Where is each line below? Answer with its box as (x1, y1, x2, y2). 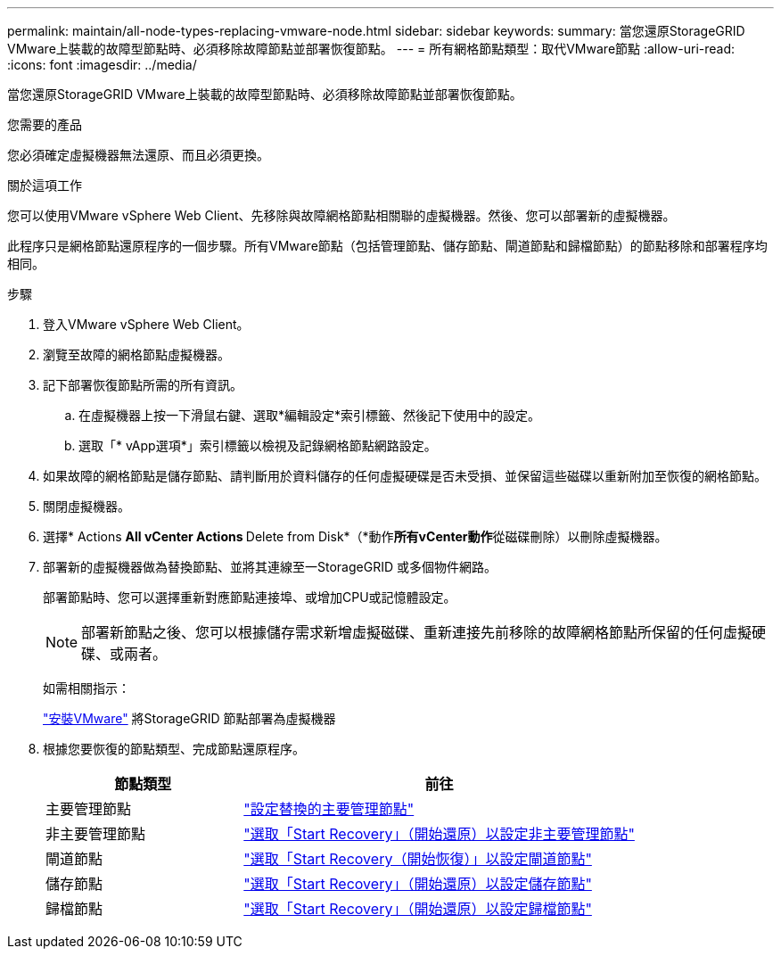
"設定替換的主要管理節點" (243, 800, 415, 818)
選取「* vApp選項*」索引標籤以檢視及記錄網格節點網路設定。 (78, 438, 437, 453)
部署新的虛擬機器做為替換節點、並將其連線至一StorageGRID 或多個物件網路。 (43, 559, 497, 574)
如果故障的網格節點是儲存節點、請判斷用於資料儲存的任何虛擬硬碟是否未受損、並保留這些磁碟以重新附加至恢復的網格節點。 (43, 468, 767, 483)
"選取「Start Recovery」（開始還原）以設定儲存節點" (243, 875, 592, 893)
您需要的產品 (7, 117, 82, 132)
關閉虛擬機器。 (43, 499, 130, 514)
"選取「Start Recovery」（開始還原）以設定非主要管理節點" (243, 825, 635, 843)
